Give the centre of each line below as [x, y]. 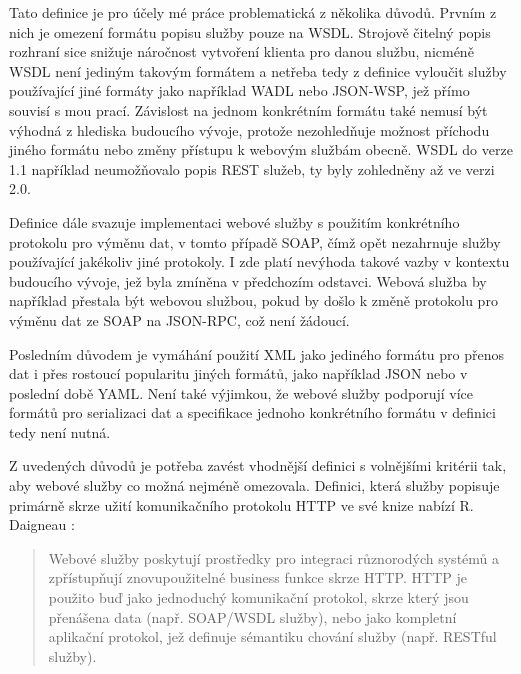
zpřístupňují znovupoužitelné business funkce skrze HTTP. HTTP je [257, 577]
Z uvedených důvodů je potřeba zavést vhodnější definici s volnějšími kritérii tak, [258, 465]
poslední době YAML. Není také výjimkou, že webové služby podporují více [241, 392]
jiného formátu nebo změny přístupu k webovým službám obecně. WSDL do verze [261, 149]
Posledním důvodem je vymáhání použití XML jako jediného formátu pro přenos [256, 353]
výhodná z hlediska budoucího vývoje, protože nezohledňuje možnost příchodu [249, 129]
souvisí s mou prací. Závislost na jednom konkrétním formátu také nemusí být [248, 109]
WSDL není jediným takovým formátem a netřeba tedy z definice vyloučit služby [258, 70]
